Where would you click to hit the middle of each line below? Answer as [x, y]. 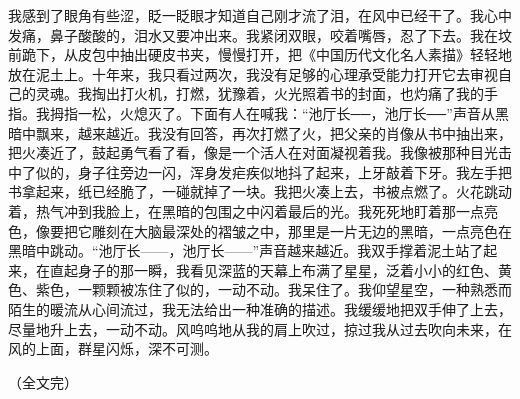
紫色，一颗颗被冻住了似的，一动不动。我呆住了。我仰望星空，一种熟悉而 [273, 289]
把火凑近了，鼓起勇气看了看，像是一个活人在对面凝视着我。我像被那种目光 [253, 152]
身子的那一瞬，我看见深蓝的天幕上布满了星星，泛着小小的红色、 [287, 269]
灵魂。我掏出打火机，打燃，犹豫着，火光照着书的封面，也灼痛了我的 [259, 93]
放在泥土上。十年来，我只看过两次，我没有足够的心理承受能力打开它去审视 [253, 73]
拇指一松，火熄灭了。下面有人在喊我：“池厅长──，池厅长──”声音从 [272, 112]
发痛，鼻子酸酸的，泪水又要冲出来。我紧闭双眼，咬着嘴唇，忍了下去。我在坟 [260, 34]
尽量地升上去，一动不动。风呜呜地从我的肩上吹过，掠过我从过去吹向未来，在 [260, 328]
